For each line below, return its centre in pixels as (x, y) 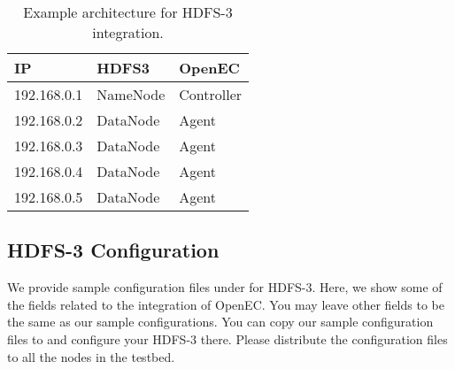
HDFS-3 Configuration (113, 250)
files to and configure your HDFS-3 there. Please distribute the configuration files (227, 338)
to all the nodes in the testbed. (91, 356)
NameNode (131, 94)
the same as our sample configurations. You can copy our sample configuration (220, 322)
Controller (211, 94)
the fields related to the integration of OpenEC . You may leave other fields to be (226, 304)
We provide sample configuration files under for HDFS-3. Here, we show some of (225, 287)
